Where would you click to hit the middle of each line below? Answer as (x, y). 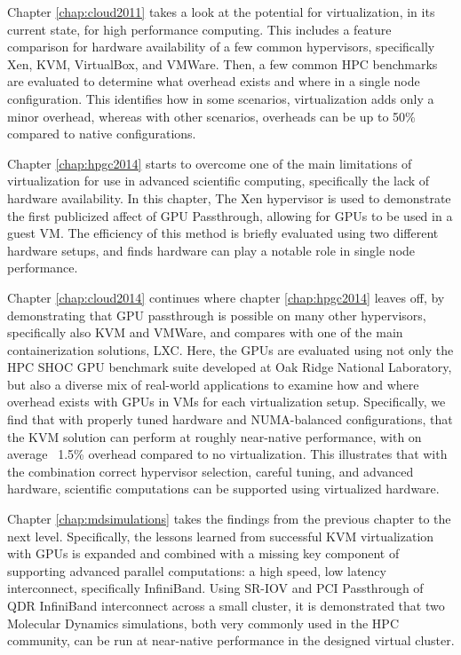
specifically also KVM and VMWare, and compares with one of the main (205, 332)
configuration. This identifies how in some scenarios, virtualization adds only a (221, 98)
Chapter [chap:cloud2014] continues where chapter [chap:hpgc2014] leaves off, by (226, 297)
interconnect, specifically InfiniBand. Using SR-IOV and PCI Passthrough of (215, 588)
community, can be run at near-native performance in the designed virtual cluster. (231, 640)
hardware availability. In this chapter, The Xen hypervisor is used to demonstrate (229, 197)
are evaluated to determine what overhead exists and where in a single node (214, 81)
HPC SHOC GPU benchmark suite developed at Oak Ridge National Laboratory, (230, 367)
